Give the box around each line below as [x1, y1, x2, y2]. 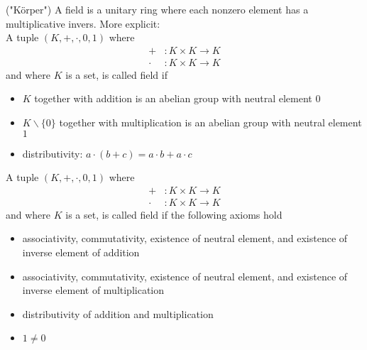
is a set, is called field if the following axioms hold [65, 207, 283, 222]
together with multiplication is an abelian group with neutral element [59, 115, 362, 130]
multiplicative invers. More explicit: [6, 16, 160, 31]
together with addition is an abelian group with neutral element [34, 91, 312, 106]
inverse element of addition [22, 245, 140, 260]
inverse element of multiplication [22, 283, 165, 297]
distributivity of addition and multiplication [22, 306, 214, 321]
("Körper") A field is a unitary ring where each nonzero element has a [6, 2, 309, 16]
